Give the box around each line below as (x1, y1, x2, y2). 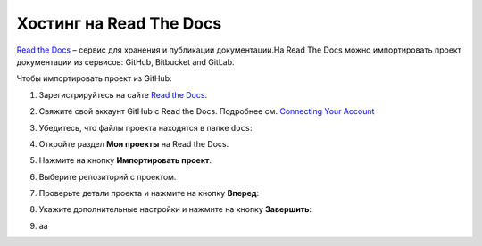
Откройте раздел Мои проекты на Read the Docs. (38, 138, 229, 149)
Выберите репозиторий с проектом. (38, 171, 177, 182)
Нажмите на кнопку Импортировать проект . (38, 155, 212, 166)
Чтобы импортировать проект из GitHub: (16, 73, 173, 84)
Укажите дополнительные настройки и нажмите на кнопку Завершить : (38, 204, 312, 215)
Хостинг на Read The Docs (16, 13, 222, 33)
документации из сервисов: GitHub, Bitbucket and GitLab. (16, 56, 236, 67)
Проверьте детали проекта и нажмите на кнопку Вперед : (38, 188, 260, 199)
